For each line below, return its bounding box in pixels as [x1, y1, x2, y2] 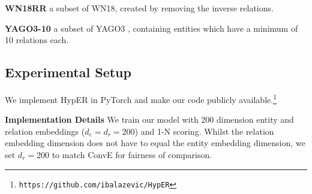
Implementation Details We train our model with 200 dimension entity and [5, 113, 294, 126]
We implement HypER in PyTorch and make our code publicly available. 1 [5, 91, 277, 105]
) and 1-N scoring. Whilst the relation [134, 125, 274, 137]
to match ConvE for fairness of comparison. [52, 148, 212, 161]
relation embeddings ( [5, 125, 85, 137]
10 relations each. [5, 34, 69, 46]
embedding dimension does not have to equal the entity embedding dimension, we [5, 137, 305, 149]
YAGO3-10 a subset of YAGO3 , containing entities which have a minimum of [5, 22, 298, 34]
